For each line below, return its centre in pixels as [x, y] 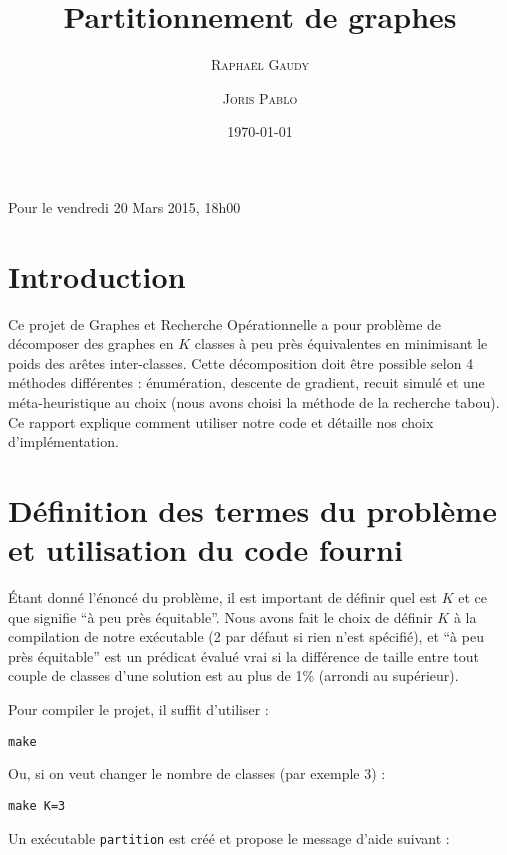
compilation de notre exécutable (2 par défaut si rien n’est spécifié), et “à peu [246, 636]
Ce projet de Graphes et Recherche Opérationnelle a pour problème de [225, 323]
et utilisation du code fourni [205, 549]
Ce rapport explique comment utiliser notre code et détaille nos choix [221, 421]
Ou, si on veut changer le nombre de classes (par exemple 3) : [197, 773]
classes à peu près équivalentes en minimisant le [341, 343]
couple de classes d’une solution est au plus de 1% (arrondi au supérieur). [233, 675]
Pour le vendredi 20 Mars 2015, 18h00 [124, 206]
